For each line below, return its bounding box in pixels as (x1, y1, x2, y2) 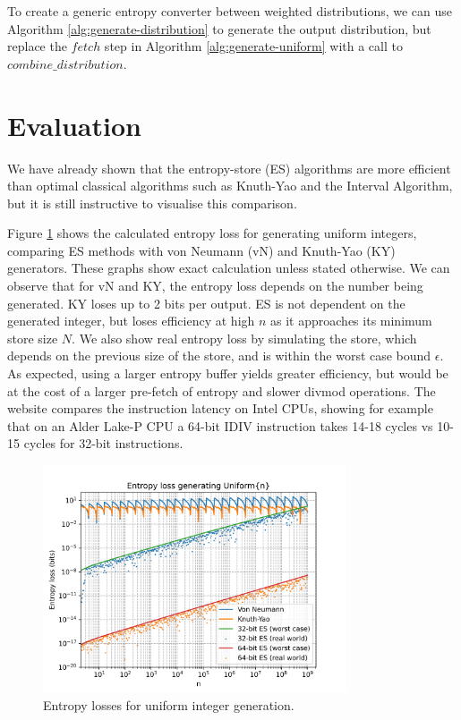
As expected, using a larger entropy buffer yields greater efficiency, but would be (7, 364, 448, 383)
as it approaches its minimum (270, 311, 432, 330)
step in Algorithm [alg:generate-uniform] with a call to (104, 37, 403, 55)
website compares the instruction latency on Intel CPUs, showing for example (7, 399, 433, 418)
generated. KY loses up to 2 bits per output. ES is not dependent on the (7, 293, 406, 312)
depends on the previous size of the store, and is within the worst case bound (7, 346, 431, 365)
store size (7, 328, 58, 347)
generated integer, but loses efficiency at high (7, 311, 255, 330)
